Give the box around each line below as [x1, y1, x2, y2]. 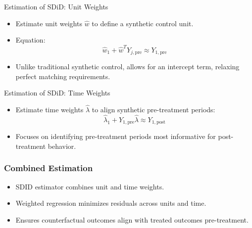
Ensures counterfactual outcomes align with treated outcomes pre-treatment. [15, 214, 249, 225]
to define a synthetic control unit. [92, 18, 194, 28]
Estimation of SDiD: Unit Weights [4, 1, 108, 11]
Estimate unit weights [15, 18, 82, 28]
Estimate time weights [15, 104, 84, 114]
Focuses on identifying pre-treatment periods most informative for [15, 131, 216, 141]
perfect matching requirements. [15, 71, 110, 81]
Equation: [15, 35, 46, 45]
